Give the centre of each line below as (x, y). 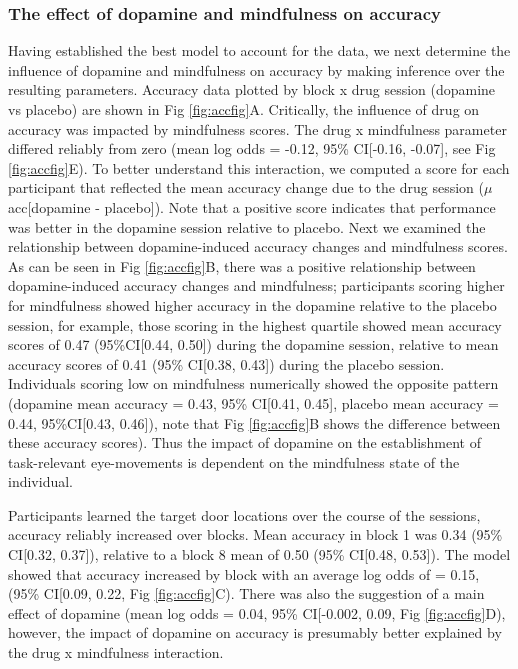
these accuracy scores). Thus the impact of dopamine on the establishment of (244, 442)
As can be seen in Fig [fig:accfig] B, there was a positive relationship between (242, 265)
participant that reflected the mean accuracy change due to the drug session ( (246, 187)
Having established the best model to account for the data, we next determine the (259, 50)
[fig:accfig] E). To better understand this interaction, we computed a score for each (259, 167)
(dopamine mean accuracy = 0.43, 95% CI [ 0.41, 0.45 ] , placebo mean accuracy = (253, 402)
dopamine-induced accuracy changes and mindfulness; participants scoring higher (256, 285)
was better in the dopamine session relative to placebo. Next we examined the (247, 226)
